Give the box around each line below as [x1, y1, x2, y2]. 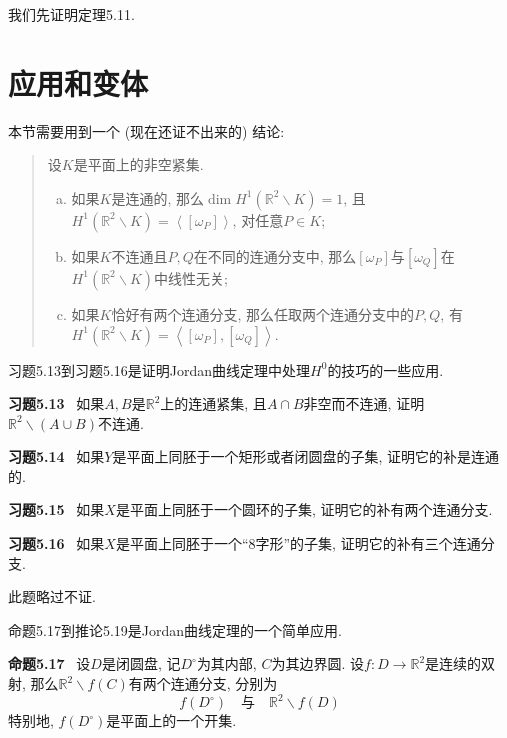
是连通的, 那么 [111, 187, 205, 208]
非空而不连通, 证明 [303, 393, 425, 414]
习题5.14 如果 [8, 446, 105, 467]
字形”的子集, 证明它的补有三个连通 [255, 533, 481, 554]
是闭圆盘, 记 [101, 653, 181, 674]
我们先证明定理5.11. [8, 4, 135, 24]
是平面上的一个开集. [106, 710, 237, 731]
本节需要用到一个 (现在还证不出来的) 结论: [8, 120, 285, 141]
